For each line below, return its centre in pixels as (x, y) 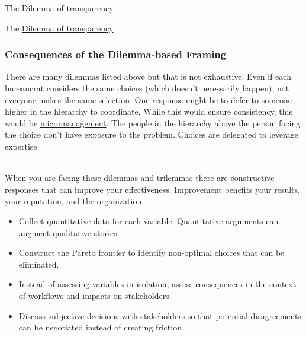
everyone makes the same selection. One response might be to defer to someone (149, 99)
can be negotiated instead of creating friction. (101, 327)
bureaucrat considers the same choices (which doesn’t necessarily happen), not (147, 88)
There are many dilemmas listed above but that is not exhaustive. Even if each (148, 76)
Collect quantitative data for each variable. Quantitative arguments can (149, 220)
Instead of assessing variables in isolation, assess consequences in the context (157, 284)
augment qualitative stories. (69, 232)
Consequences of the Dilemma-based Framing (116, 54)
